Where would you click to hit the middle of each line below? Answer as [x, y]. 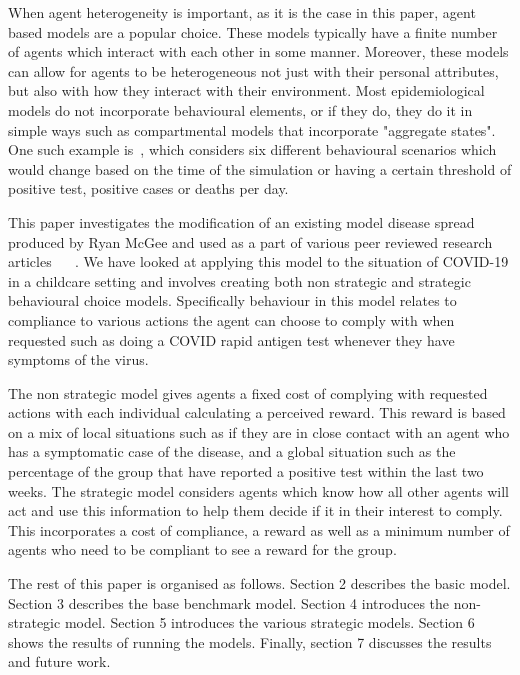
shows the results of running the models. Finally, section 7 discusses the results [250, 641]
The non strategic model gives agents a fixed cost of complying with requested [248, 392]
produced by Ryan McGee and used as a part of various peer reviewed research [250, 241]
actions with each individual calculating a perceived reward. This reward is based [257, 412]
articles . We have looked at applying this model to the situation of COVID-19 [258, 261]
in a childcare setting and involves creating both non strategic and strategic [239, 280]
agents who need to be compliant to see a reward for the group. [202, 549]
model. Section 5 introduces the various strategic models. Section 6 [269, 622]
